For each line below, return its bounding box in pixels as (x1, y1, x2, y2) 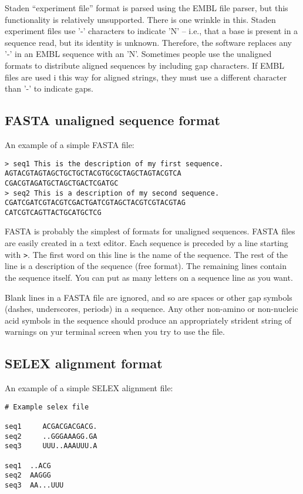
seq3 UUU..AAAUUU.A (5, 442, 97, 451)
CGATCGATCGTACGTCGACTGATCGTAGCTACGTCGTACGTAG (5, 199, 186, 207)
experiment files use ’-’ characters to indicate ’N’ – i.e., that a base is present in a (5, 25, 298, 37)
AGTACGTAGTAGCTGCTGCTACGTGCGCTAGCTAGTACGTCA (5, 169, 181, 178)
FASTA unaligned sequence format (5, 111, 220, 129)
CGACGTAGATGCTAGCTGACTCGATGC (5, 179, 119, 187)
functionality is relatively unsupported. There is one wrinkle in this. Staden (5, 13, 276, 25)
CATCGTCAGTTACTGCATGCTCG (5, 208, 102, 217)
